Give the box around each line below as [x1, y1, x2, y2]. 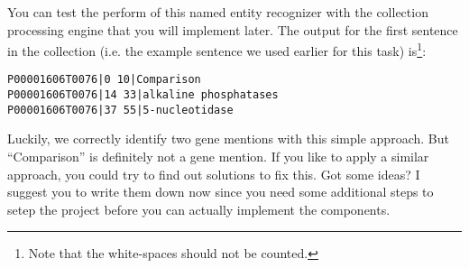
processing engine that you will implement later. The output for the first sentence [7, 20, 458, 39]
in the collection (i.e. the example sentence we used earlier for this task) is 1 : [7, 39, 427, 60]
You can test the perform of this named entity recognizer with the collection [7, 3, 428, 21]
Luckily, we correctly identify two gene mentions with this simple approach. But [7, 129, 449, 148]
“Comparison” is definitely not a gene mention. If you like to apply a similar [7, 147, 429, 165]
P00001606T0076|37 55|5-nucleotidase [7, 103, 234, 116]
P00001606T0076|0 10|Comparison [7, 73, 201, 87]
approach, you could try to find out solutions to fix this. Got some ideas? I [7, 164, 420, 183]
